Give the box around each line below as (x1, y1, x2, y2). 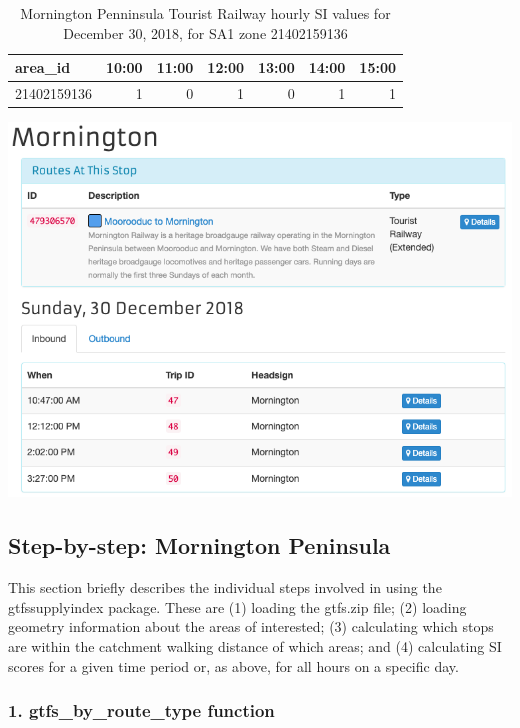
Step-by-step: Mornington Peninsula (8, 530, 391, 561)
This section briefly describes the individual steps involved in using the (8, 577, 442, 598)
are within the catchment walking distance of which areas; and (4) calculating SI (8, 636, 502, 657)
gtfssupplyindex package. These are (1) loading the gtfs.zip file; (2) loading (8, 596, 467, 617)
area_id (15, 57, 71, 78)
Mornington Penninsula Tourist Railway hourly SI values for (20, 3, 391, 23)
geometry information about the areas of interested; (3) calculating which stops (8, 616, 494, 637)
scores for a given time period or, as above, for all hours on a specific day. (8, 655, 459, 676)
